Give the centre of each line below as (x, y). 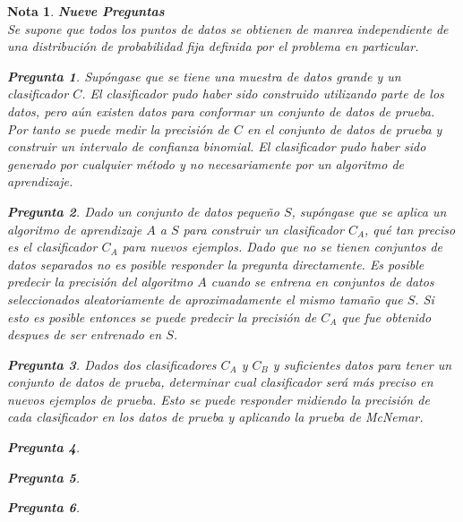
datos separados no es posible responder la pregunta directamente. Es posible (216, 264)
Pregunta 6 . (44, 507)
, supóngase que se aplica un (369, 211)
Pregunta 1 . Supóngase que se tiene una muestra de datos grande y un (204, 76)
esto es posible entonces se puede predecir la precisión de (162, 317)
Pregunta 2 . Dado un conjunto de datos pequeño (143, 211)
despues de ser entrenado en (85, 334)
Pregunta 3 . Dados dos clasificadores (112, 364)
